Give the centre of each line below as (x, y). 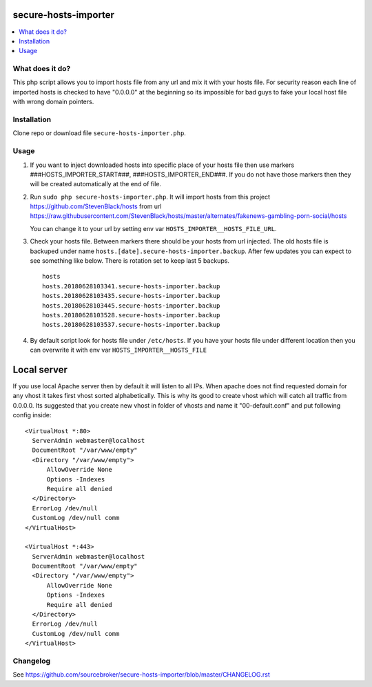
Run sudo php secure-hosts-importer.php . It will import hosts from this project (150, 197)
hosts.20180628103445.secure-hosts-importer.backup (131, 306)
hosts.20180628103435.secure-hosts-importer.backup (131, 296)
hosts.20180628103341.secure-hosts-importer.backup (131, 286)
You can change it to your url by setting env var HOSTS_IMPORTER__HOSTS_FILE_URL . (153, 228)
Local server (40, 369)
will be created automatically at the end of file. (96, 184)
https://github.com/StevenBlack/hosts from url (96, 206)
